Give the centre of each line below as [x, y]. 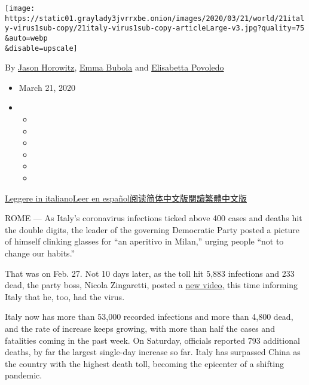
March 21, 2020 [47, 87]
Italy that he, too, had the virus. [65, 296]
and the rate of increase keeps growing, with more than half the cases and [140, 328]
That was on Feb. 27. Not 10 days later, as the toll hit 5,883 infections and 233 [150, 273]
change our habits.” [40, 253]
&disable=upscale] [41, 48]
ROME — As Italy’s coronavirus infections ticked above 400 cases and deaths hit [154, 218]
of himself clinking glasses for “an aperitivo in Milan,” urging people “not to [144, 241]
